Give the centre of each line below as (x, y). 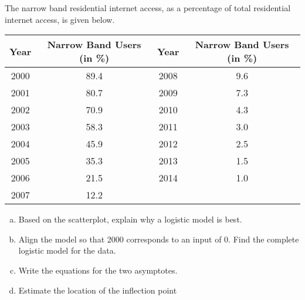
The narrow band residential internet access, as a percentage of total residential (148, 8)
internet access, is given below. (60, 19)
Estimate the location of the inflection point (98, 290)
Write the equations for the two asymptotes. (98, 270)
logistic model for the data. (67, 250)
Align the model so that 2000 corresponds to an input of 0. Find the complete (159, 239)
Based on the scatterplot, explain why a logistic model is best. (130, 219)
